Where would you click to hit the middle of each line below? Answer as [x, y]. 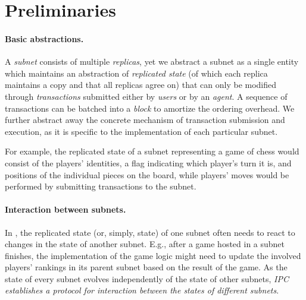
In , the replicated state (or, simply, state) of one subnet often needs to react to [150, 232]
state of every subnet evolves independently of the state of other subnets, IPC [147, 278]
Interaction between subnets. [65, 209]
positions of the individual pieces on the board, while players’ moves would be [147, 174]
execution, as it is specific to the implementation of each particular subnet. [141, 131]
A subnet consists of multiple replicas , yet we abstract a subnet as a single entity [152, 61]
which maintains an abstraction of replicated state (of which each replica [136, 73]
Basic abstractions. [44, 38]
